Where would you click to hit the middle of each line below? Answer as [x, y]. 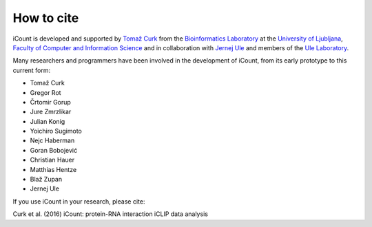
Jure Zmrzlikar [51, 112]
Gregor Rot [45, 92]
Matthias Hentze [53, 169]
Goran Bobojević [54, 150]
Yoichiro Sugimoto [56, 131]
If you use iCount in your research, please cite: [79, 201]
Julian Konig [48, 121]
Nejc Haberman [52, 140]
